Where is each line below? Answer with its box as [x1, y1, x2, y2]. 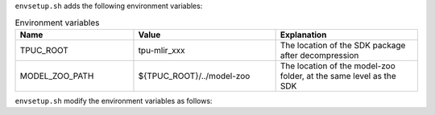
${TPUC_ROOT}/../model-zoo [138, 70, 251, 81]
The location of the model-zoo [280, 60, 396, 72]
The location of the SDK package [280, 39, 406, 51]
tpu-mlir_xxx [138, 44, 185, 55]
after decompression [280, 49, 359, 60]
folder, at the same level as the [280, 70, 396, 81]
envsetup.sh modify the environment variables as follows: [14, 96, 213, 105]
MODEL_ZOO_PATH [19, 70, 94, 81]
